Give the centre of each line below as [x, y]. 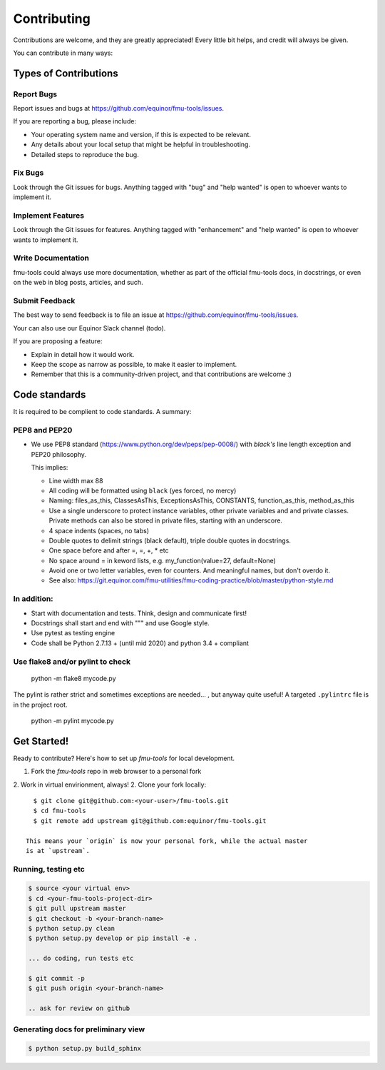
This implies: [50, 468]
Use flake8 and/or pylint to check [72, 662]
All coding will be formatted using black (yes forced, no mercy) [143, 490]
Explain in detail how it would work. [83, 354]
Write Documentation [51, 258]
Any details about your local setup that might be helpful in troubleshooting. [141, 145]
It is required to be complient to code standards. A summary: [102, 412]
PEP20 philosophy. [59, 454]
